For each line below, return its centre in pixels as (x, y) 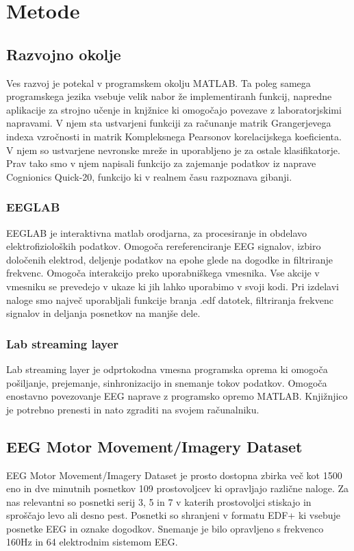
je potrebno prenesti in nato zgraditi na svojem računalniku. (133, 409)
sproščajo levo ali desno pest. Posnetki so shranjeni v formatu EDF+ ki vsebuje (174, 515)
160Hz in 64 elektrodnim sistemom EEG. (92, 542)
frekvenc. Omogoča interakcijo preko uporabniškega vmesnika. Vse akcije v (163, 273)
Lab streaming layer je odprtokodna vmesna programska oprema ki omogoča (167, 369)
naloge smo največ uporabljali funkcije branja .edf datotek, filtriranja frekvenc (170, 299)
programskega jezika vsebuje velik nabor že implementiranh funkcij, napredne (169, 96)
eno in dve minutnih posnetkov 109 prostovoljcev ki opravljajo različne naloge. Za (178, 488)
